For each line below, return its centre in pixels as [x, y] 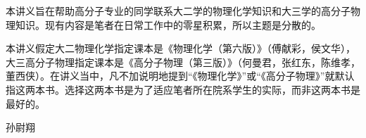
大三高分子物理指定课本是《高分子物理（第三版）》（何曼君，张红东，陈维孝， [183, 62]
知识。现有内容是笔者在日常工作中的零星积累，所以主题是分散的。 [168, 24]
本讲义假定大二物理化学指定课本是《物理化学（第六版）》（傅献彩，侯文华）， [181, 48]
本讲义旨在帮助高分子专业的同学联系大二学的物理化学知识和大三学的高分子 [178, 11]
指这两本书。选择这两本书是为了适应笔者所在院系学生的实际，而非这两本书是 [183, 89]
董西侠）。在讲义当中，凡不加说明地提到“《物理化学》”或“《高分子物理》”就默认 [180, 76]
